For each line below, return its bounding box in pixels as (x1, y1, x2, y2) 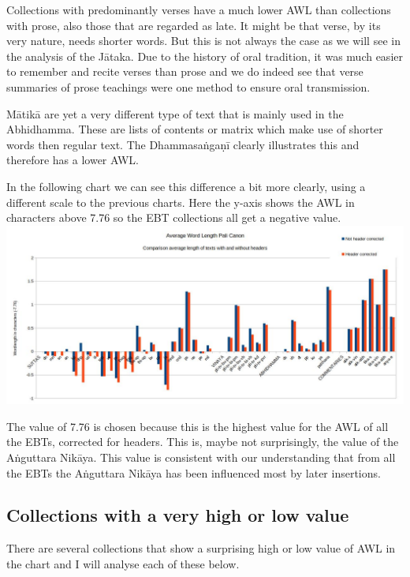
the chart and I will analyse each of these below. (6, 555, 240, 571)
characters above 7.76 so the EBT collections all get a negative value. (6, 209, 341, 226)
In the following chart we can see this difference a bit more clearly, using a (6, 178, 366, 194)
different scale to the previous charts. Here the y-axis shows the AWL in (6, 193, 355, 210)
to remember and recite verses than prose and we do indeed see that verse (6, 63, 363, 80)
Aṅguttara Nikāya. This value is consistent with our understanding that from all (6, 448, 396, 465)
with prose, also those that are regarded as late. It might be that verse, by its (6, 17, 381, 33)
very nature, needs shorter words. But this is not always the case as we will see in (6, 32, 401, 49)
